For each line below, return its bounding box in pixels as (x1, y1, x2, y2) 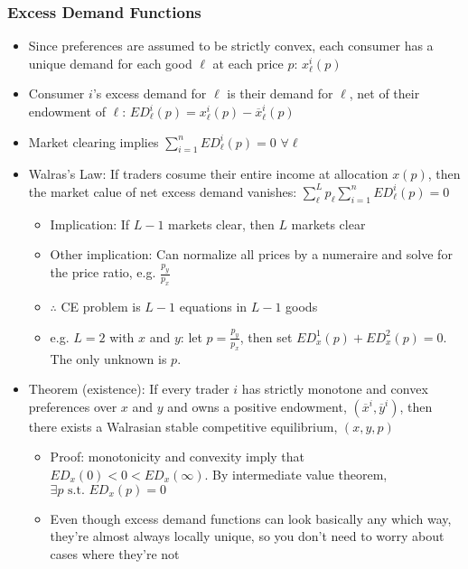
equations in (179, 297, 248, 316)
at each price (212, 53, 284, 72)
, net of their (349, 84, 420, 103)
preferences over (28, 396, 117, 415)
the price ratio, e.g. (50, 263, 156, 282)
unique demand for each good (28, 53, 192, 72)
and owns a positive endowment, (167, 396, 347, 415)
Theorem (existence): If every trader (28, 379, 229, 398)
